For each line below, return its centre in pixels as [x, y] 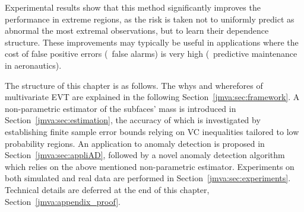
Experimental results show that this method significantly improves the [133, 7]
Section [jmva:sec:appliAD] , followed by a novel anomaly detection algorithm [145, 155]
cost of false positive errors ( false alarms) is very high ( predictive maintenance [151, 54]
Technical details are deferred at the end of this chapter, [107, 189]
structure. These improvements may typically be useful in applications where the [152, 42]
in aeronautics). [33, 65]
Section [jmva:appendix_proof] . [63, 201]
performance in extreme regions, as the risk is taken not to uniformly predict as [150, 19]
